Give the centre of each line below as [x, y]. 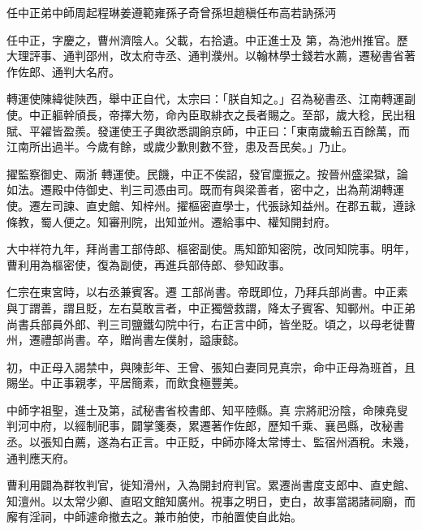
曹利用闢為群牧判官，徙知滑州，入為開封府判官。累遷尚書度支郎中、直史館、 [211, 485]
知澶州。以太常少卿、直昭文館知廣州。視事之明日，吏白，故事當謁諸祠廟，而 [211, 500]
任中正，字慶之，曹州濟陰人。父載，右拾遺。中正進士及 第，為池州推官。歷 [207, 39]
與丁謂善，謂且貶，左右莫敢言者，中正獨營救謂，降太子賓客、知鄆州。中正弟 [211, 307]
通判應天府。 [41, 457]
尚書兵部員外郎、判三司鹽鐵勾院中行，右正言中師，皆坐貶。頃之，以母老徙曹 [211, 323]
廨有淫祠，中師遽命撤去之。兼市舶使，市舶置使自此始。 [154, 517]
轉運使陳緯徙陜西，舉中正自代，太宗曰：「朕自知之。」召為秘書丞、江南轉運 [205, 99]
